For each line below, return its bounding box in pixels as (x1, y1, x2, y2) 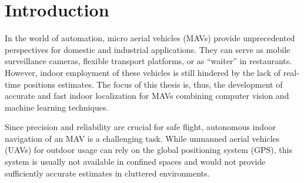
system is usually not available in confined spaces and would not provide (5, 155, 266, 168)
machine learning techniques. (5, 101, 109, 113)
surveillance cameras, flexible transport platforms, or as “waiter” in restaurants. (5, 55, 292, 67)
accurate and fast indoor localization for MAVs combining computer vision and (5, 89, 289, 102)
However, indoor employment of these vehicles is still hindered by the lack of (5, 66, 280, 78)
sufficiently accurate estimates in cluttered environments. (5, 167, 210, 179)
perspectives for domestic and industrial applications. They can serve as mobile (5, 43, 290, 55)
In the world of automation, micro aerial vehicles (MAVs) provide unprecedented (5, 32, 295, 44)
